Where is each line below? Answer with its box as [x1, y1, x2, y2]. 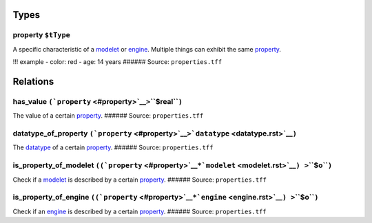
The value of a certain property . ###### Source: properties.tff [12, 111, 204, 120]
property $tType [12, 30, 70, 40]
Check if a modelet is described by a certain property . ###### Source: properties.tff [12, 176, 267, 184]
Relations [12, 76, 54, 87]
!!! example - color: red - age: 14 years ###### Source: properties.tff [12, 58, 223, 66]
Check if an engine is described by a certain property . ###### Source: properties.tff [12, 207, 267, 215]
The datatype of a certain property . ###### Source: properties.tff [12, 143, 214, 151]
